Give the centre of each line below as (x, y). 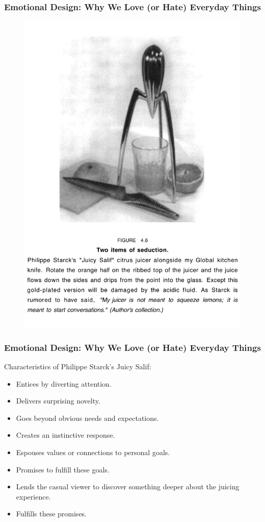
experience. (33, 496)
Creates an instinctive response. (65, 435)
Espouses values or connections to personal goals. (93, 452)
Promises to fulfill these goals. (63, 469)
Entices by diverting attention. (64, 383)
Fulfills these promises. (51, 514)
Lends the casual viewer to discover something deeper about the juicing (128, 487)
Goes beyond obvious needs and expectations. (87, 418)
